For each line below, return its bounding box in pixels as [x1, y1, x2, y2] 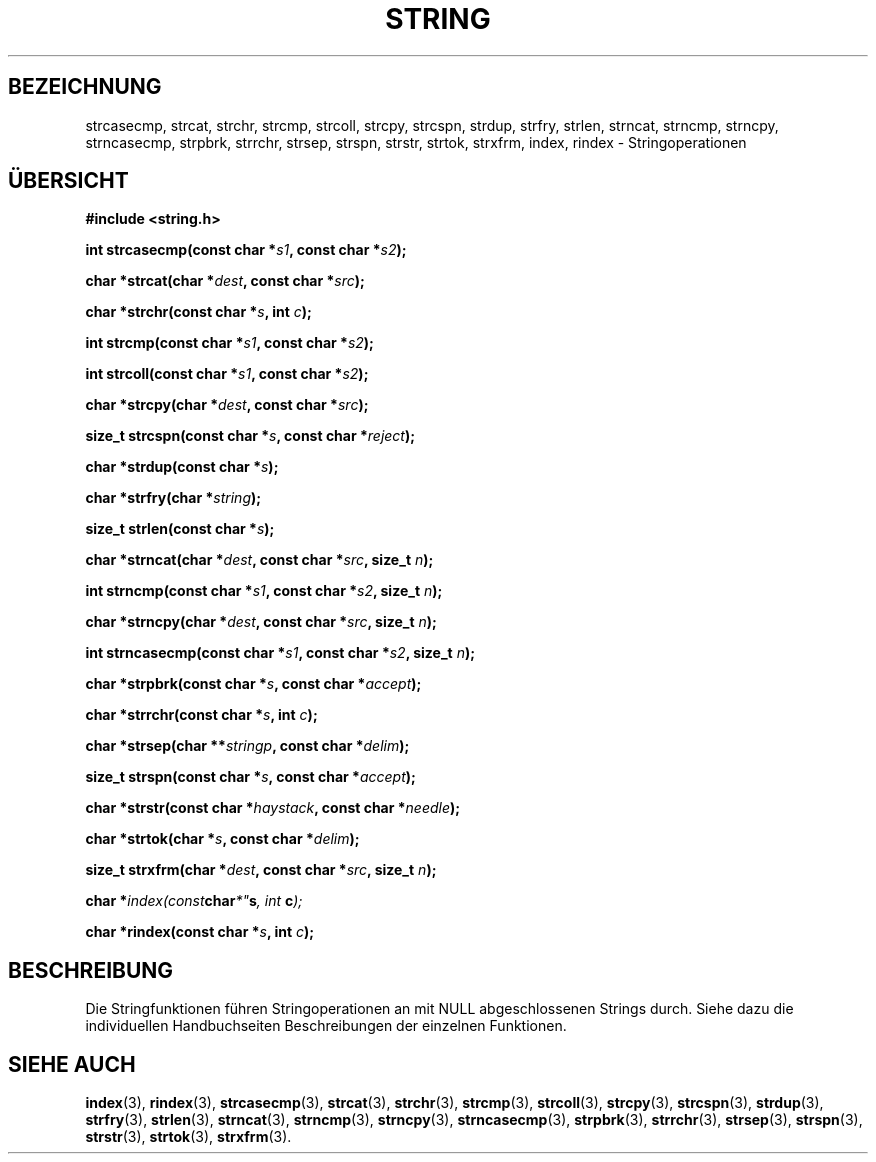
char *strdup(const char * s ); [85, 458, 279, 476]
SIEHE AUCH [8, 1051, 136, 1077]
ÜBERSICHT [8, 168, 129, 194]
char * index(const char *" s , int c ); [85, 892, 303, 910]
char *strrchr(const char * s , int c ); [85, 706, 318, 724]
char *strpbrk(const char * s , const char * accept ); [85, 675, 422, 693]
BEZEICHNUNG [8, 74, 162, 100]
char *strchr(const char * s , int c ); [85, 303, 312, 321]
